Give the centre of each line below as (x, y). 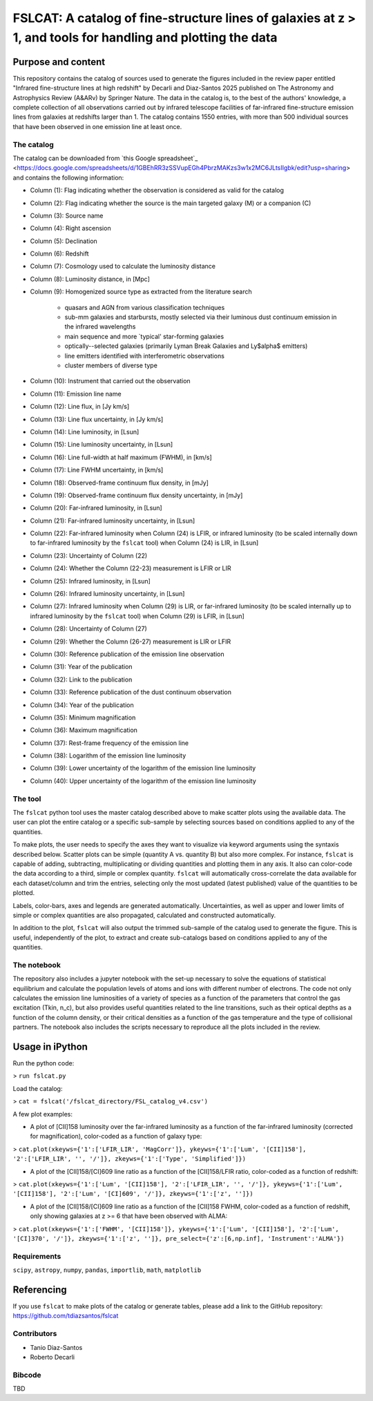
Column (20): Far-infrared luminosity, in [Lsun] (96, 508)
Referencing (40, 1289)
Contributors (35, 1334)
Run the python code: (44, 1063)
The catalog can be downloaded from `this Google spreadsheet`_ (105, 158)
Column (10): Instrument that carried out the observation (110, 381)
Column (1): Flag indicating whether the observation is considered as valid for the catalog (157, 191)
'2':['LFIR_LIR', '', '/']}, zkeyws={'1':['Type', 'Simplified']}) (130, 1159)
